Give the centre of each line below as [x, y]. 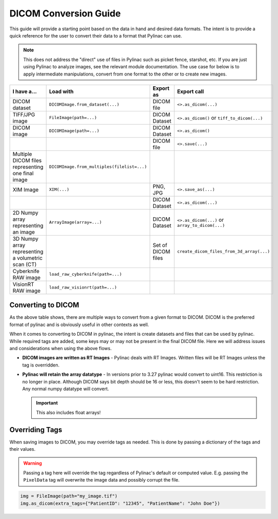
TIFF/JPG [24, 114]
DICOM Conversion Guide [65, 13]
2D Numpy [25, 213]
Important [47, 403]
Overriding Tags [36, 429]
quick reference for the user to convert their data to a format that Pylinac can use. [96, 35]
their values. [23, 449]
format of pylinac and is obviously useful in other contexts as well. [79, 324]
